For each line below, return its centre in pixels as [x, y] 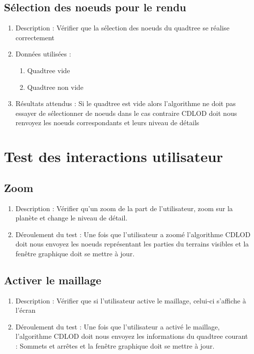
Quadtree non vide [55, 87]
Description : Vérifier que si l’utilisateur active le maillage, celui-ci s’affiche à [131, 300]
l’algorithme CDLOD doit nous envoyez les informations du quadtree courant [132, 336]
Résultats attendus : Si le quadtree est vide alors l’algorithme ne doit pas [126, 103]
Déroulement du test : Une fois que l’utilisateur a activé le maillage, [118, 326]
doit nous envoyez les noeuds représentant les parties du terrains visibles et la [132, 244]
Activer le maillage [53, 280]
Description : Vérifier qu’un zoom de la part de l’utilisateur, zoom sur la [124, 208]
